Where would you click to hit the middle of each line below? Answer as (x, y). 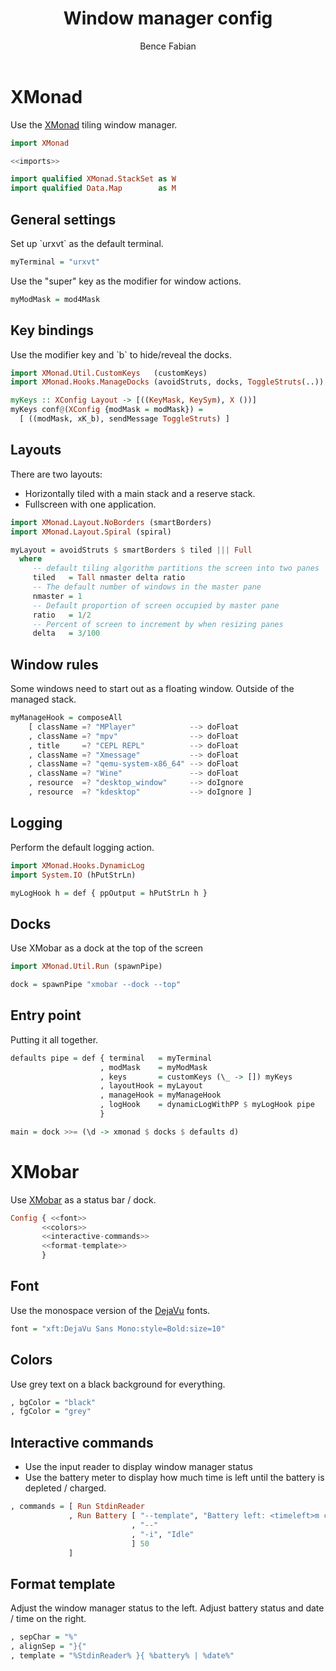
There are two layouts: (56, 474)
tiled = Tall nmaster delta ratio (109, 578)
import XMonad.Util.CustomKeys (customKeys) (109, 373)
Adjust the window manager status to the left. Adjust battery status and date (167, 1608)
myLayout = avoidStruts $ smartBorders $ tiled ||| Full (131, 550)
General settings (63, 219)
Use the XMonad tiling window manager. (94, 124)
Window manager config (168, 18)
